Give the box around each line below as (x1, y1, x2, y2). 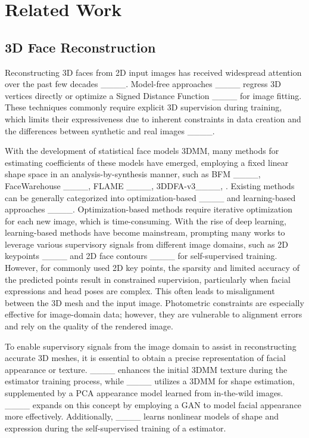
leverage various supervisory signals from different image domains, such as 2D (5, 237, 288, 250)
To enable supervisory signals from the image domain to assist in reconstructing (5, 340, 296, 352)
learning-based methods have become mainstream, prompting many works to (5, 226, 285, 239)
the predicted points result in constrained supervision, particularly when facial (5, 273, 291, 285)
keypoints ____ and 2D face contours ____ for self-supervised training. (5, 249, 277, 262)
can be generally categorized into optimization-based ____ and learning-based (5, 191, 296, 203)
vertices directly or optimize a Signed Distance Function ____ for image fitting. (5, 89, 302, 101)
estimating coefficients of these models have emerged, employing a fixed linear (5, 156, 289, 168)
